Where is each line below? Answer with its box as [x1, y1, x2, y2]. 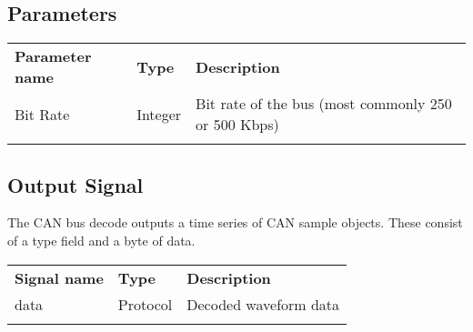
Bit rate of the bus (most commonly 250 [196, 93, 452, 115]
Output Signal [7, 170, 144, 198]
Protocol [117, 293, 173, 315]
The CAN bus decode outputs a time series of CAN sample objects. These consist [7, 213, 463, 232]
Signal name [15, 267, 104, 288]
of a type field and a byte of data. [7, 231, 196, 249]
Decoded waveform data [186, 293, 340, 315]
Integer [136, 103, 182, 125]
